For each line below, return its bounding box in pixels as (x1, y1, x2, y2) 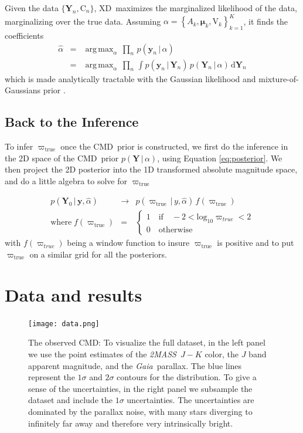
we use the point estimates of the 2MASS (28, 347, 176, 360)
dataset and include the (28, 394, 113, 406)
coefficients (5, 29, 44, 41)
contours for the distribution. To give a (117, 371, 257, 383)
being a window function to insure (67, 236, 190, 249)
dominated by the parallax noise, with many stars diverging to (28, 405, 253, 417)
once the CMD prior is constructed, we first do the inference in (60, 140, 288, 152)
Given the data (5, 2, 59, 13)
